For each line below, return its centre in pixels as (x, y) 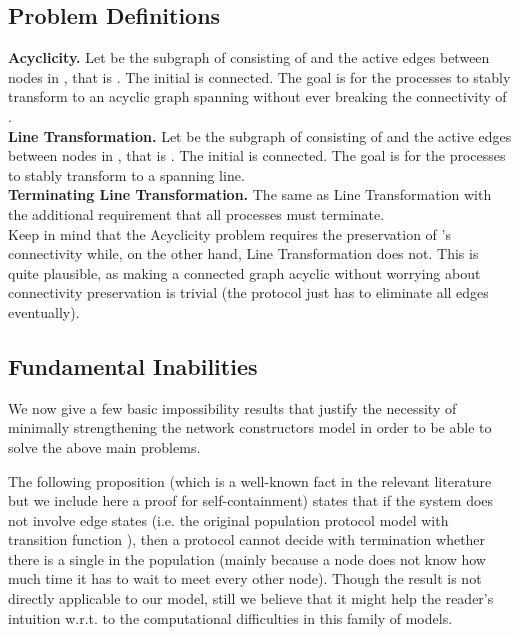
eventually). (44, 311)
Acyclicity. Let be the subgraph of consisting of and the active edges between (249, 57)
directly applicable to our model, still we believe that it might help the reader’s (251, 598)
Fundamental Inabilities (133, 365)
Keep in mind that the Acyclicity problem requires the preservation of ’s (229, 233)
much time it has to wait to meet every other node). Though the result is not (245, 578)
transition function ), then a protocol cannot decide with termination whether (247, 539)
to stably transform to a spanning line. (126, 174)
